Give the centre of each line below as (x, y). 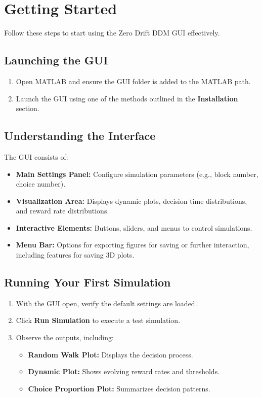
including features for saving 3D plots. (75, 255)
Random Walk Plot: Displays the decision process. (111, 354)
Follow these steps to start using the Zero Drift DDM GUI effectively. (112, 33)
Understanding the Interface (80, 136)
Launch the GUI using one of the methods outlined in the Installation (127, 98)
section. (28, 108)
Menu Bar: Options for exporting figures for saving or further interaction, (133, 245)
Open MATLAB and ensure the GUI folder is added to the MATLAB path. (133, 81)
